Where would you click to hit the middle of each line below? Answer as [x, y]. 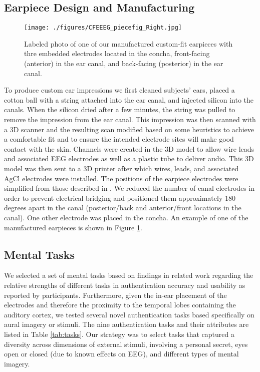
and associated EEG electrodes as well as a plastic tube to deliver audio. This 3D [129, 158]
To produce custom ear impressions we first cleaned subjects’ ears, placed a [119, 90]
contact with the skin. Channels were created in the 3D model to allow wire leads [129, 148]
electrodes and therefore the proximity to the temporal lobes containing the [120, 305]
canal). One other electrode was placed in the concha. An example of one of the [126, 217]
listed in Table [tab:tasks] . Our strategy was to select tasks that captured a [119, 334]
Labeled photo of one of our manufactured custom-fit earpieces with [128, 43]
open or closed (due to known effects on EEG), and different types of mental [121, 354]
